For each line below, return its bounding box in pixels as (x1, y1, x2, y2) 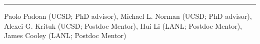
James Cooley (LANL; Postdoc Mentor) (4, 30, 126, 41)
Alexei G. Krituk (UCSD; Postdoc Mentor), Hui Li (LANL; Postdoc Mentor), (4, 20, 242, 31)
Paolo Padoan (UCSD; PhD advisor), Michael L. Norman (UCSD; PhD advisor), (4, 11, 252, 21)
